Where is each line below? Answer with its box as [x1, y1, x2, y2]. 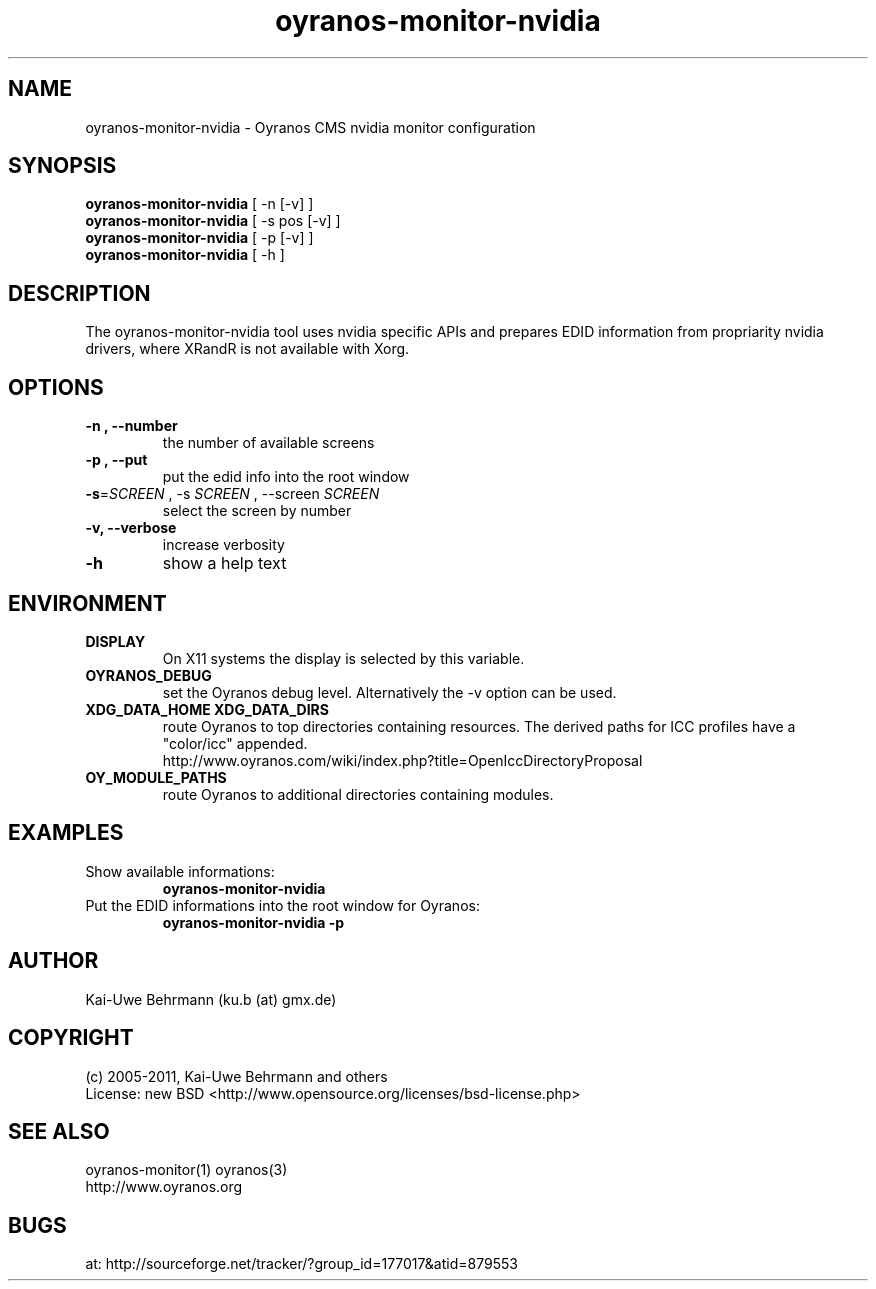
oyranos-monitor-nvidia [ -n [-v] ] [85, 195, 314, 213]
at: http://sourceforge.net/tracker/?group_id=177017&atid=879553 [85, 1255, 518, 1273]
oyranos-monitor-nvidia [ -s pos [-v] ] [85, 212, 341, 230]
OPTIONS [8, 374, 104, 400]
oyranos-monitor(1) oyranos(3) [85, 1161, 288, 1179]
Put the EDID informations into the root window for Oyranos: [85, 896, 480, 914]
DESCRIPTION [8, 280, 151, 306]
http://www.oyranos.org [85, 1178, 243, 1196]
